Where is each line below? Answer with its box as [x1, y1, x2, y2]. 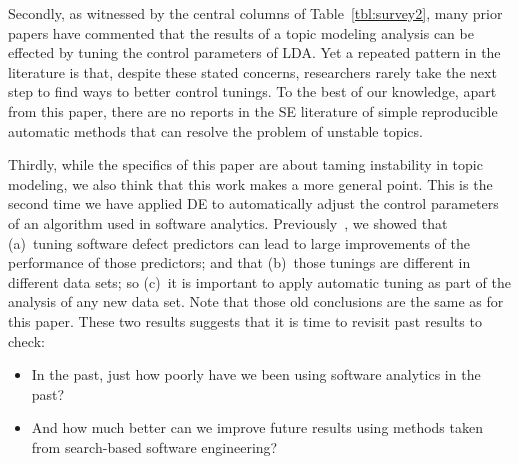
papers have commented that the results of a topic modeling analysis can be [8, 22, 474, 43]
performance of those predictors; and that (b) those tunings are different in [8, 252, 471, 273]
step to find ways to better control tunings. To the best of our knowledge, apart [8, 81, 497, 102]
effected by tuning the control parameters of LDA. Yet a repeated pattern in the [8, 42, 501, 63]
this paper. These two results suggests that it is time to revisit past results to [8, 310, 482, 331]
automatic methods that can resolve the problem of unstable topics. [8, 120, 423, 141]
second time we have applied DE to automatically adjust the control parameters [8, 193, 499, 214]
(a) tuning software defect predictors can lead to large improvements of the [8, 232, 471, 253]
